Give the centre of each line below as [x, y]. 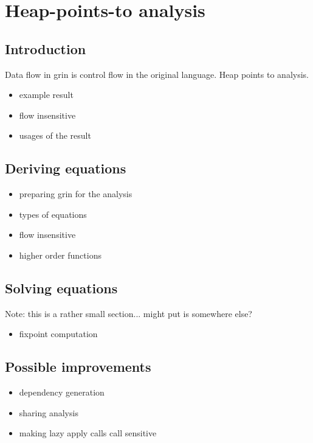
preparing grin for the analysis [76, 194]
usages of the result [55, 135]
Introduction [46, 48]
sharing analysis [49, 412]
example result [46, 95]
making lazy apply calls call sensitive [88, 433]
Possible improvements [78, 367]
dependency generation [62, 392]
